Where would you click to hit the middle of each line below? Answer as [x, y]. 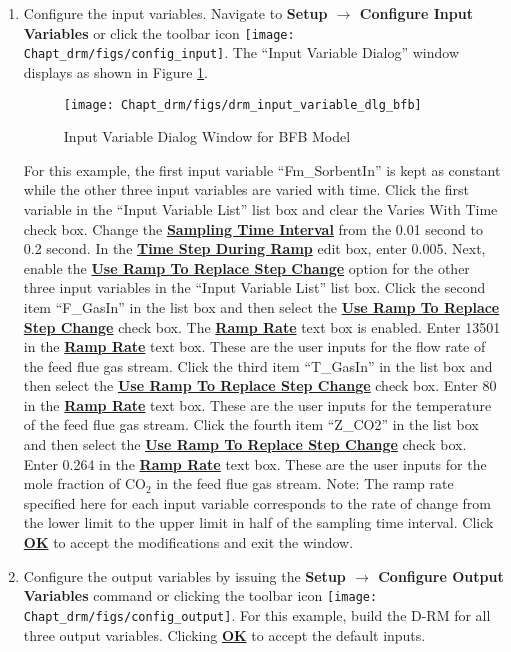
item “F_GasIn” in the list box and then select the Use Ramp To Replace [261, 306]
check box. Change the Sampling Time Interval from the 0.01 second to [253, 228]
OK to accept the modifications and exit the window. [188, 542]
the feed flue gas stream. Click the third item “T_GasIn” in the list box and [258, 365]
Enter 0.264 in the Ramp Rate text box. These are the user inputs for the [255, 463]
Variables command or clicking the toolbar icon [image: [200, 595]
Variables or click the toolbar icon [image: [159, 32]
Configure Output [441, 575]
